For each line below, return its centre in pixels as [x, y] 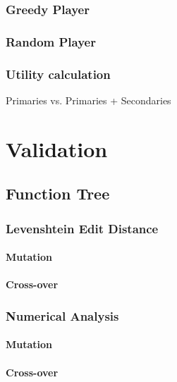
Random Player [51, 41]
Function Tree [58, 193]
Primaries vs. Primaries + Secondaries [88, 100]
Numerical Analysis [62, 315]
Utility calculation [58, 74]
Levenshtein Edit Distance [82, 228]
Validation [57, 148]
